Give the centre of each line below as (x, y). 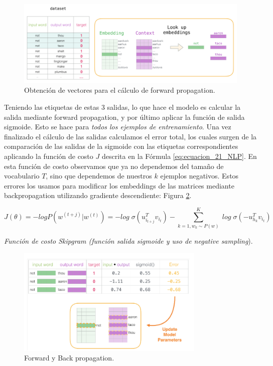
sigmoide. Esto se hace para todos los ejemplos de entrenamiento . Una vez (118, 127)
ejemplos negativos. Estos (199, 176)
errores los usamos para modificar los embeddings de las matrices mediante (119, 185)
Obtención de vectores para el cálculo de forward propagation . (120, 90)
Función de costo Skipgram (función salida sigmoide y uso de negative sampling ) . (128, 241)
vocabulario (22, 176)
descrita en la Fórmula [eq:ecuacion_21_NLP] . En (179, 156)
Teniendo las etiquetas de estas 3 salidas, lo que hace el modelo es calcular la (122, 107)
